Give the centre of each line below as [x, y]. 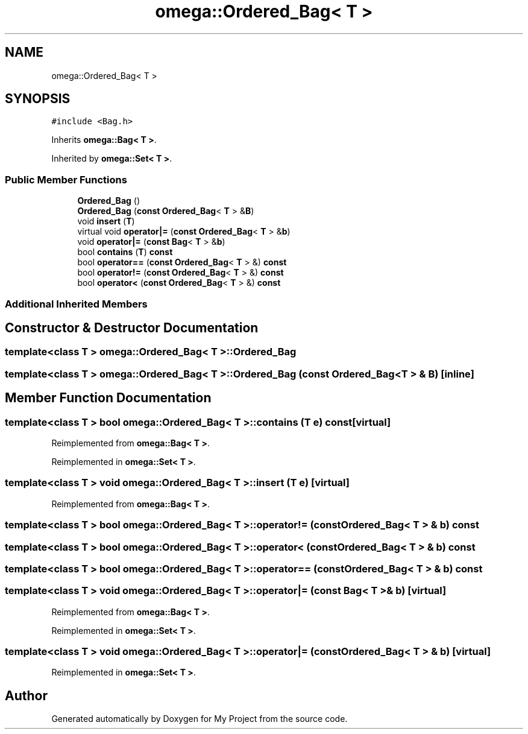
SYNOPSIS [38, 99]
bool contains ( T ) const [125, 252]
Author [26, 695]
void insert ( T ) [106, 221]
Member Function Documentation [108, 398]
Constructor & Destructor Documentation [132, 327]
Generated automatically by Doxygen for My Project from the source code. [200, 719]
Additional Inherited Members [76, 304]
